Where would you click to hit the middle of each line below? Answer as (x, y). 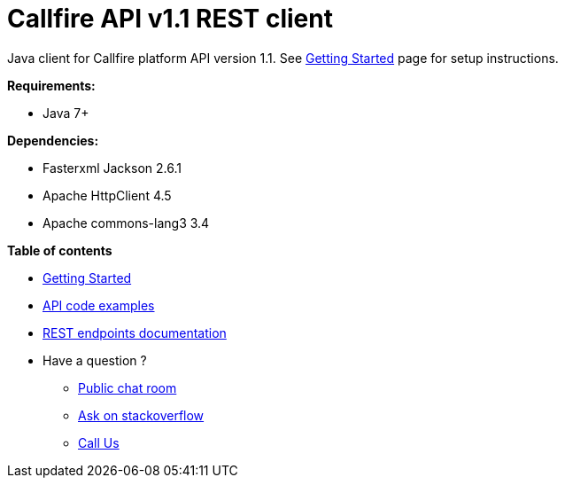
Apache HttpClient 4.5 (107, 195)
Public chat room (128, 387)
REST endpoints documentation (135, 332)
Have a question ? (95, 360)
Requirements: (51, 85)
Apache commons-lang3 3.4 (126, 223)
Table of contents (60, 250)
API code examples (99, 305)
